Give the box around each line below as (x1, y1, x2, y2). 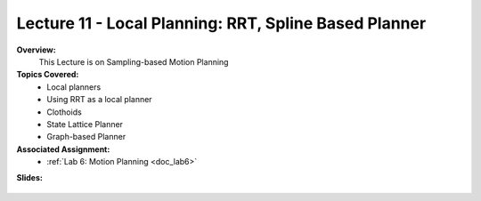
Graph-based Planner (46, 132, 126, 142)
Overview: (16, 44, 57, 55)
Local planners (46, 81, 102, 92)
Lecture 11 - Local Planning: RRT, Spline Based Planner (16, 13, 427, 33)
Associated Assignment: (16, 143, 110, 155)
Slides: (16, 173, 44, 183)
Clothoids (46, 107, 82, 117)
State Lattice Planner (46, 118, 124, 129)
